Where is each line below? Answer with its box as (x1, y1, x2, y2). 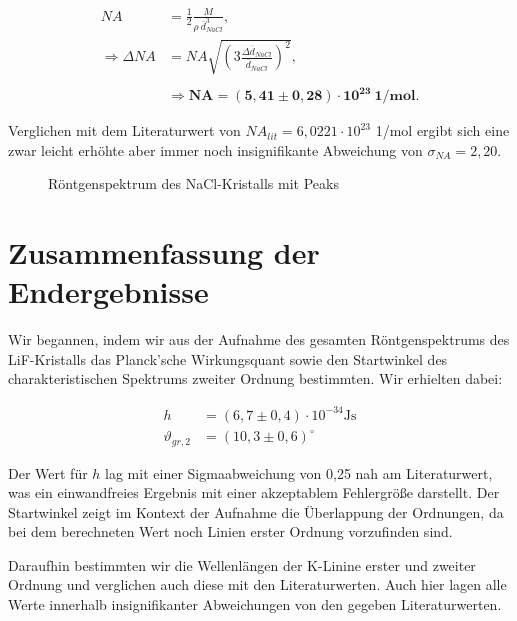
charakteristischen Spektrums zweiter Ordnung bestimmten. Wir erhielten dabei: (8, 368, 503, 389)
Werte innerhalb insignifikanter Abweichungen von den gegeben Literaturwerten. (8, 594, 502, 615)
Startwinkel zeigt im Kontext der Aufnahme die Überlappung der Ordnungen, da (8, 501, 504, 522)
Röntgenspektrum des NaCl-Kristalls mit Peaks (48, 173, 339, 194)
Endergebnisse (8, 271, 209, 312)
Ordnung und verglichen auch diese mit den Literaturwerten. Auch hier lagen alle (8, 574, 507, 595)
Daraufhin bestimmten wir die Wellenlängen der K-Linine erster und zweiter (8, 554, 476, 575)
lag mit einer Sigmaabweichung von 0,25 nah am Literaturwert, (105, 462, 493, 483)
